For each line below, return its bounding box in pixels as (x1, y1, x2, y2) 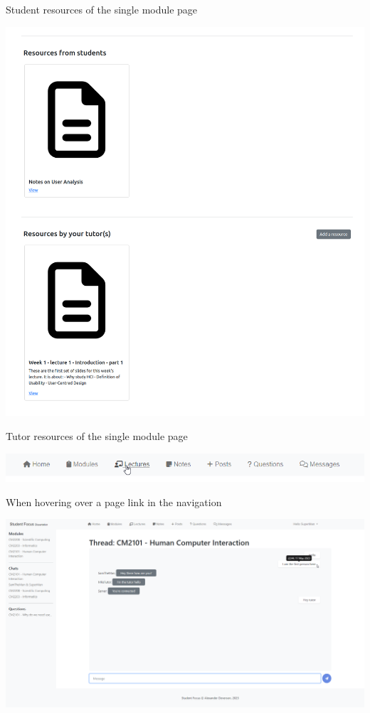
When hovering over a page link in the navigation (6, 494, 222, 509)
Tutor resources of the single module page (6, 429, 188, 444)
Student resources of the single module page (6, 2, 198, 16)
